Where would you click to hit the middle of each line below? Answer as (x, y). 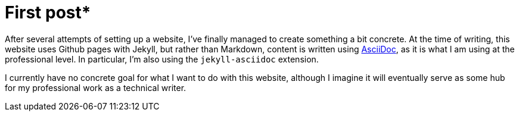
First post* (48, 12)
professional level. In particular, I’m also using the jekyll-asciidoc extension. (162, 59)
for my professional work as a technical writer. (96, 87)
